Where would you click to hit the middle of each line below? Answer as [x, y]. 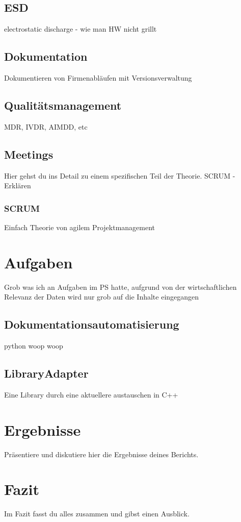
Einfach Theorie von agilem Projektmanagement [80, 227]
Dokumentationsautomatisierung [92, 324]
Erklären [18, 185]
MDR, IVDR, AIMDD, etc [46, 126]
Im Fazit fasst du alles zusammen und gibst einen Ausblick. [97, 514]
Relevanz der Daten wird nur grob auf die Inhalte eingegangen [102, 297]
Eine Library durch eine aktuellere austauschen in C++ [91, 394]
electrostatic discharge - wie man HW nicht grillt [81, 29]
